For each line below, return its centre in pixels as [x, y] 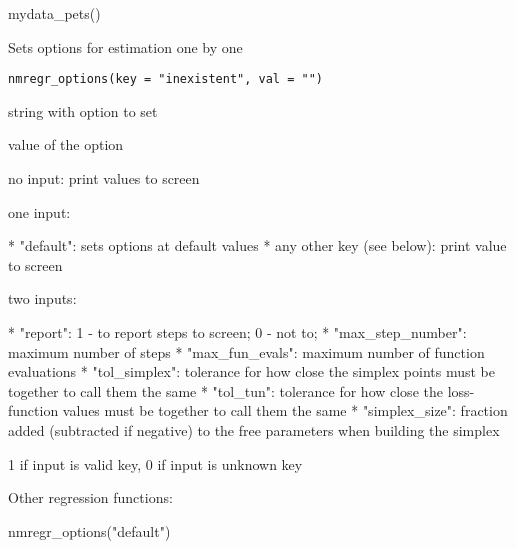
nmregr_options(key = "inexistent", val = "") [165, 79]
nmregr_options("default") [89, 530]
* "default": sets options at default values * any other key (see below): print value [257, 245]
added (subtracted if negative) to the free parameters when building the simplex [254, 429]
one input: [39, 211]
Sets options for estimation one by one [125, 46]
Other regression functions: [90, 497]
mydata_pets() [54, 13]
